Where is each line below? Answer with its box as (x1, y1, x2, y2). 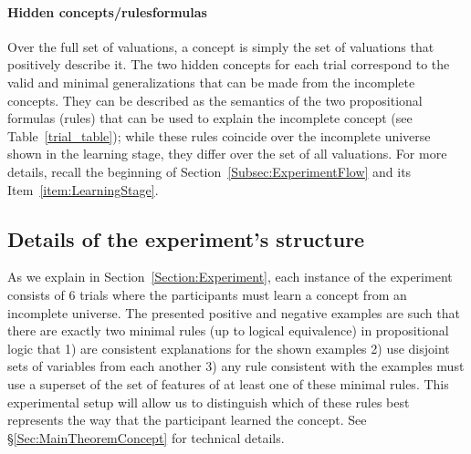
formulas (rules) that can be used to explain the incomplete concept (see (7, 108, 413, 128)
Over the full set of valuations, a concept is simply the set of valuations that (7, 36, 434, 56)
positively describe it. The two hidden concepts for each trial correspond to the (7, 55, 450, 74)
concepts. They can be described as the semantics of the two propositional (7, 90, 423, 109)
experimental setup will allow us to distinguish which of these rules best (7, 392, 410, 411)
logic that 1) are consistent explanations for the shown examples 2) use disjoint (7, 338, 450, 357)
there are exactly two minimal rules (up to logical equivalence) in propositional (7, 321, 449, 340)
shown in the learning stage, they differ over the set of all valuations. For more (7, 144, 447, 163)
